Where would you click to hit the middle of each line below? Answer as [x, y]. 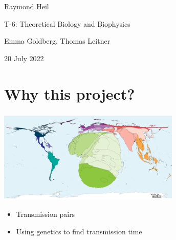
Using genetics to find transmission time [79, 231]
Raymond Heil [27, 6]
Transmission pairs [46, 214]
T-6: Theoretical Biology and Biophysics [67, 23]
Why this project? [70, 93]
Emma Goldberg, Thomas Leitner [57, 41]
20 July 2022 [24, 58]
